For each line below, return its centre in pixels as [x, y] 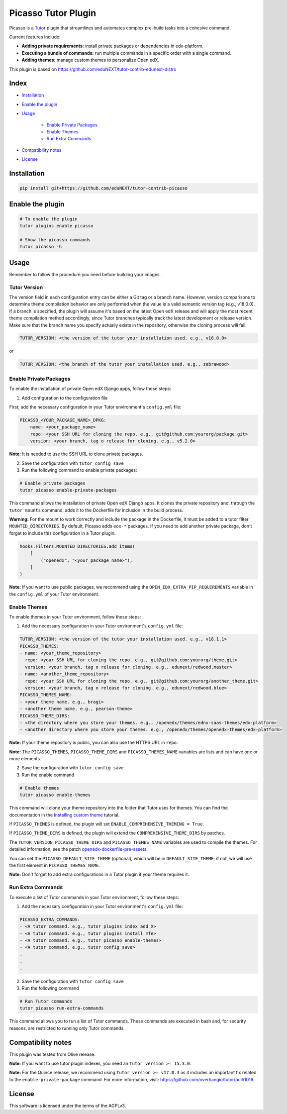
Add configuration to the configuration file [65, 398]
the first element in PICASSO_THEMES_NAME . [55, 865]
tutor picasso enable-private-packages [68, 490]
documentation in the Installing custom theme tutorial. [64, 815]
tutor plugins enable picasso [56, 226]
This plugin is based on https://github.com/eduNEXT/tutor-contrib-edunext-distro [93, 69]
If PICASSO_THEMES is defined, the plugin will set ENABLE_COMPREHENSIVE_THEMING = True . [106, 824]
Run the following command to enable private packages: [79, 470]
